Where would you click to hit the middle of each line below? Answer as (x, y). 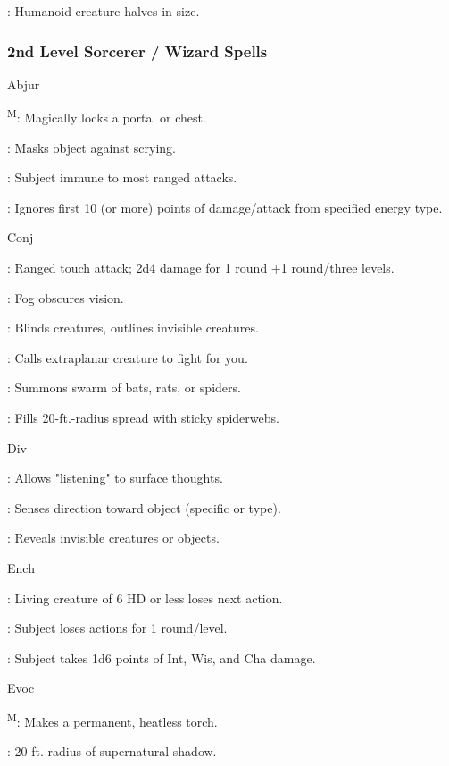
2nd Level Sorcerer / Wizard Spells (137, 51)
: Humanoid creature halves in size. (104, 11)
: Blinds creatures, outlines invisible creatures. (133, 328)
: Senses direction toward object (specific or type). (144, 507)
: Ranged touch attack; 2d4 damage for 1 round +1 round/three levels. (201, 268)
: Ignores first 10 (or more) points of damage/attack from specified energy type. (225, 207)
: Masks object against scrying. (91, 147)
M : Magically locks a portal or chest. (107, 116)
